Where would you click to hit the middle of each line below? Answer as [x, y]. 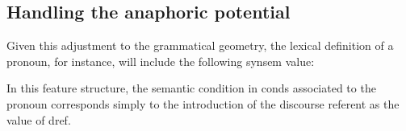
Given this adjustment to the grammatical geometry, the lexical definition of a [200, 45]
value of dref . [39, 119]
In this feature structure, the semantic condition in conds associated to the [191, 88]
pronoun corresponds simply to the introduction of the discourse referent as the [203, 103]
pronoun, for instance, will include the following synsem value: [161, 61]
